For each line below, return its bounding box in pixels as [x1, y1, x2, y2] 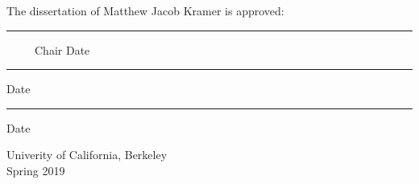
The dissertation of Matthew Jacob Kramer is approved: [6, 2, 284, 18]
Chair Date [34, 41, 90, 58]
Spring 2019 [6, 162, 65, 178]
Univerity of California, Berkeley [6, 146, 168, 163]
